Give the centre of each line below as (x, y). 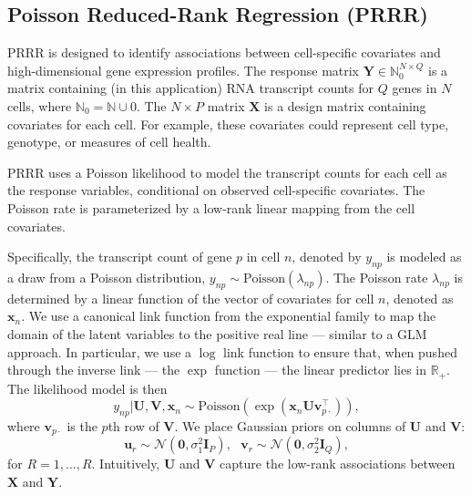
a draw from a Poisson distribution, (107, 277)
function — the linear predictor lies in (321, 370)
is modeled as (424, 257)
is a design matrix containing (345, 105)
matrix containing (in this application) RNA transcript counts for (190, 88)
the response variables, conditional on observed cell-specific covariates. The (216, 190)
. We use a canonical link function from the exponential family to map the (229, 316)
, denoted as (420, 298)
